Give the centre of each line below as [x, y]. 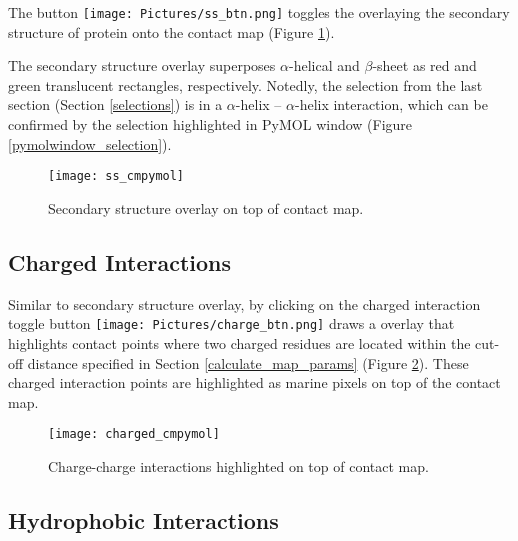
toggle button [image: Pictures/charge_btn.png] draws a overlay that [231, 323]
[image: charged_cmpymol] [134, 434]
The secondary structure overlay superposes [142, 65]
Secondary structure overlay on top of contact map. [206, 207]
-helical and [324, 65]
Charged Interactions [120, 261]
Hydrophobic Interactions [143, 519]
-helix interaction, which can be [391, 104]
